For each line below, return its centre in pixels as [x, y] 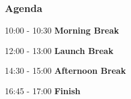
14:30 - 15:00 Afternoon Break [65, 70]
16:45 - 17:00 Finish [43, 91]
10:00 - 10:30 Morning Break [62, 30]
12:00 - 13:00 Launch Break [59, 50]
